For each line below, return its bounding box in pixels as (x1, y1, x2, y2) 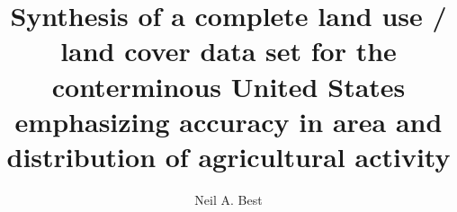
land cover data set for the (60, 32, 397, 69)
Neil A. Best (194, 190, 263, 208)
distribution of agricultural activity (6, 137, 451, 174)
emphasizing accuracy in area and (14, 102, 443, 139)
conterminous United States (51, 67, 406, 104)
